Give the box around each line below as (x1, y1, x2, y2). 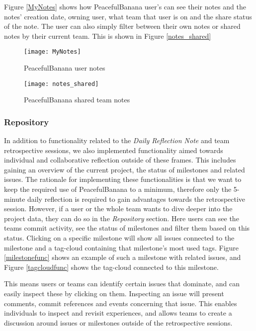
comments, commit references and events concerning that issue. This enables (4, 298, 237, 308)
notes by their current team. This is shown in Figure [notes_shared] (4, 30, 211, 41)
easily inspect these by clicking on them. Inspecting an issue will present (4, 288, 224, 298)
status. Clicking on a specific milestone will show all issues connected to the (4, 233, 235, 243)
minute (4, 193, 25, 204)
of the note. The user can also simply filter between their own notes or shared (4, 21, 241, 31)
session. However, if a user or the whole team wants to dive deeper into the (4, 203, 233, 214)
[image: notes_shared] (24, 80, 99, 87)
